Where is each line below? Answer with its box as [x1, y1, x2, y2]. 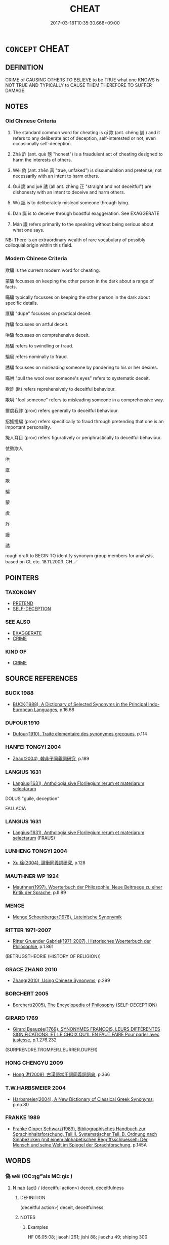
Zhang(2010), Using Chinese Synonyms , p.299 [12, 977, 110, 983]
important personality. [5, 424, 52, 430]
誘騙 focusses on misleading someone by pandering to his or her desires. [5, 364, 158, 370]
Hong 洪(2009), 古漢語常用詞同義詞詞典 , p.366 [12, 1071, 110, 1077]
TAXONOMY [5, 589, 36, 596]
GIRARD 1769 [5, 1014, 38, 1021]
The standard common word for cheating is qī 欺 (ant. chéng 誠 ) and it [12, 130, 160, 136]
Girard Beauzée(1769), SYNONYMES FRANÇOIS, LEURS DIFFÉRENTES [12, 1026, 160, 1032]
